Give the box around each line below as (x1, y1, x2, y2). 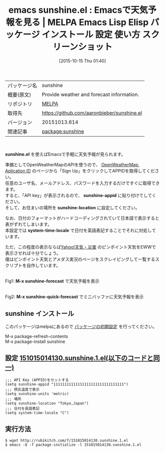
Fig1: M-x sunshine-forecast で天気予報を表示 (5, 278, 100, 284)
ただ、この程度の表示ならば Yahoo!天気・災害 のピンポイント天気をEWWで (5, 244, 156, 250)
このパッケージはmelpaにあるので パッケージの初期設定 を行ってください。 (5, 323, 157, 329)
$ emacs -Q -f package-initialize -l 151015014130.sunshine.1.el (5, 443, 141, 448)
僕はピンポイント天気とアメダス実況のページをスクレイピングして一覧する (5, 256, 156, 262)
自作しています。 (26, 262, 61, 268)
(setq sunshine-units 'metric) (5, 391, 69, 396)
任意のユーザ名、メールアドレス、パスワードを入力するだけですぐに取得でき (5, 180, 160, 186)
